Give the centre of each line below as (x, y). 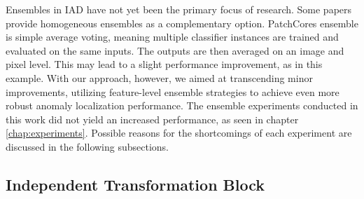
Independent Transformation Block (135, 184)
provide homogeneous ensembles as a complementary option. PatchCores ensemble (182, 23)
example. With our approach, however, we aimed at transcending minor (159, 77)
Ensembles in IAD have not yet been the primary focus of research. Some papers (179, 9)
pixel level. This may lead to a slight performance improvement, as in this (164, 64)
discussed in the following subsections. (87, 146)
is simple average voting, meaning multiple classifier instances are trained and (172, 37)
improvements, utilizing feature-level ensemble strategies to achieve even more (173, 91)
